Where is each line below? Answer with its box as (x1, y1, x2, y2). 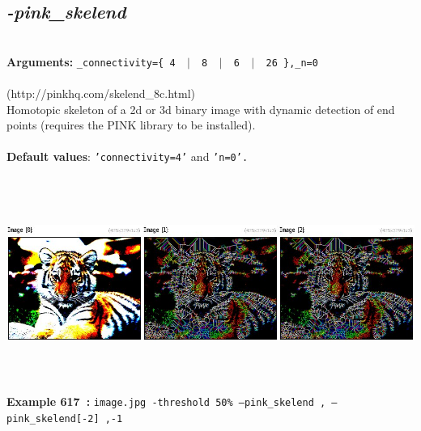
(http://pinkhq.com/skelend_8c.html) (6, 85, 196, 102)
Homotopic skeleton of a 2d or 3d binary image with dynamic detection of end (6, 100, 395, 117)
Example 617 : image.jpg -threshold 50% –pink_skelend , (6, 393, 326, 410)
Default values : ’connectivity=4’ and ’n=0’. (6, 148, 249, 165)
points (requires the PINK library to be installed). (6, 116, 256, 133)
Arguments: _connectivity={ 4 (6, 53, 176, 70)
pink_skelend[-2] (6, 412, 100, 425)
